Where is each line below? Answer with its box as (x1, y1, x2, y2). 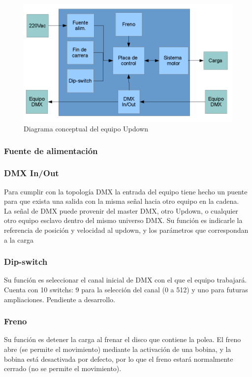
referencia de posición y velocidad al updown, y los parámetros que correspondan (4, 225, 249, 235)
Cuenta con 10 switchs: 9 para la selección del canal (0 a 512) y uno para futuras (4, 284, 248, 295)
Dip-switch (4, 255, 48, 268)
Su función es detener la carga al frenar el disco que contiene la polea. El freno (4, 334, 241, 345)
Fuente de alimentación (4, 144, 98, 157)
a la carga (4, 234, 33, 245)
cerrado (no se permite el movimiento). (4, 363, 122, 374)
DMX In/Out (4, 167, 59, 179)
